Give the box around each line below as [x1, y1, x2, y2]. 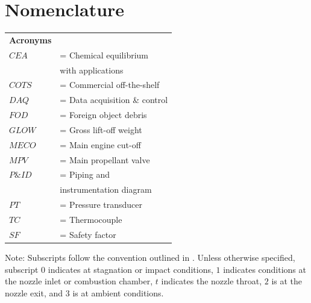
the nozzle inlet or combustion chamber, [5, 275, 153, 287]
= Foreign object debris [60, 108, 147, 121]
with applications [60, 63, 124, 76]
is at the [271, 275, 303, 287]
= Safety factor [60, 228, 116, 240]
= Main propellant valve [60, 153, 150, 166]
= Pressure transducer [60, 198, 143, 211]
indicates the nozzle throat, [161, 275, 262, 287]
